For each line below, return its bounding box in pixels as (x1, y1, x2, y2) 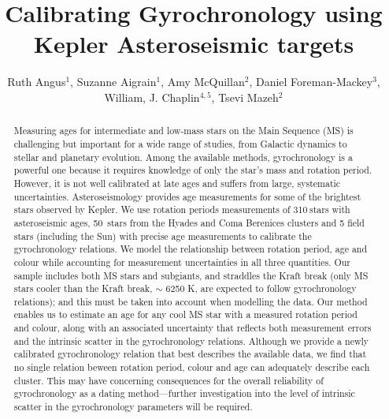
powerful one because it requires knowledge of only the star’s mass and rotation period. (13, 163, 372, 177)
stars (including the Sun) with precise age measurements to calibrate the (13, 229, 312, 242)
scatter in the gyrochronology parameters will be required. (13, 400, 253, 413)
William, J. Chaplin (104, 88, 200, 105)
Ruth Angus (7, 73, 66, 90)
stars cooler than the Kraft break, (13, 282, 153, 295)
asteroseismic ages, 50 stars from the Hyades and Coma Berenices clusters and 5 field (13, 215, 365, 229)
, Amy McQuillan (161, 73, 245, 90)
